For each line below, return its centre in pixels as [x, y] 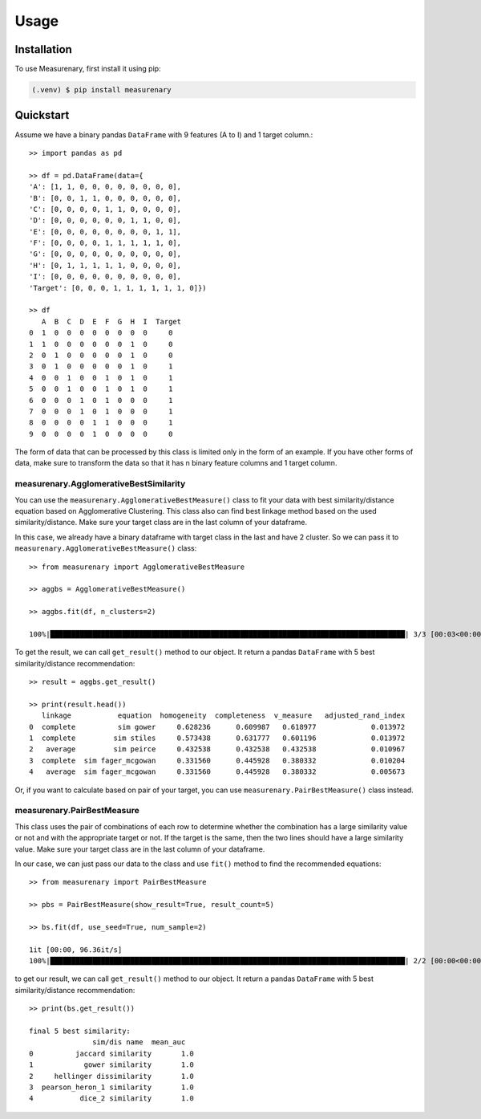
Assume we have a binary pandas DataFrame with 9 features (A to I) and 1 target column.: [164, 134]
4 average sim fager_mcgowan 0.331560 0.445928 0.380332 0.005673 [217, 772]
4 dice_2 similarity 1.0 [111, 1099]
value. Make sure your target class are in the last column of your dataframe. [140, 849]
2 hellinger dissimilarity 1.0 [111, 1076]
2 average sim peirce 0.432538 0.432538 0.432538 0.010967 [217, 749]
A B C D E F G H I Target [111, 321]
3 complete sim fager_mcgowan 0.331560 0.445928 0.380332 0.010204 [217, 760]
